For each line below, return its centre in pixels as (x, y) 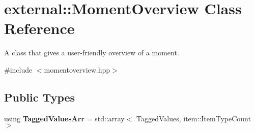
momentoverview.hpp (77, 69)
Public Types (40, 97)
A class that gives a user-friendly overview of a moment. (92, 53)
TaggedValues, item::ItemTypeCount (194, 118)
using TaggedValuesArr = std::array (64, 118)
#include (18, 69)
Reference (39, 28)
